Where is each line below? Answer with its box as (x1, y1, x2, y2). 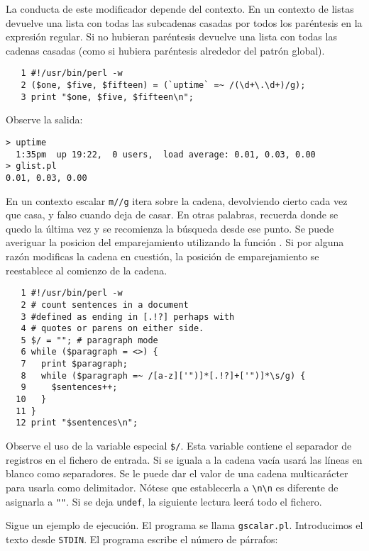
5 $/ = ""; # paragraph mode (21, 335, 158, 345)
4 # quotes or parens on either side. (21, 323, 204, 334)
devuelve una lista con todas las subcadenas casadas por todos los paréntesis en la (6, 15, 363, 30)
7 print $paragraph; (21, 359, 128, 369)
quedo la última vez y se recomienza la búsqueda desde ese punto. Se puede (6, 221, 334, 235)
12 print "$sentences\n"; (16, 418, 138, 428)
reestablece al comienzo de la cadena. (6, 262, 167, 277)
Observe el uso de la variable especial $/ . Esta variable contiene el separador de (6, 438, 352, 453)
